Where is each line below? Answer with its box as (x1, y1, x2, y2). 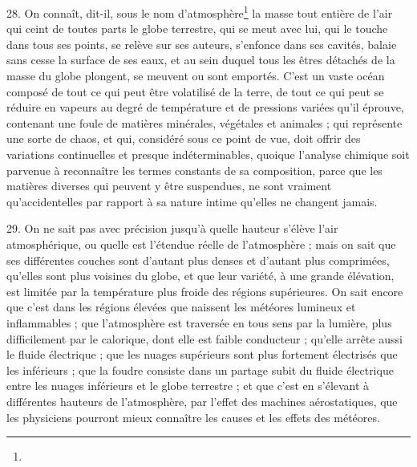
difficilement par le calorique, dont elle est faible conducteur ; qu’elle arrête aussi (6, 330, 403, 347)
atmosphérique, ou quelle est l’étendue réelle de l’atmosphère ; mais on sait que (6, 235, 396, 252)
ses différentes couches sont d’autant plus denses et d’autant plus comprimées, (6, 251, 390, 268)
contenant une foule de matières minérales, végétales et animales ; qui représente (6, 114, 403, 131)
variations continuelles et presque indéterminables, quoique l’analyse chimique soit (6, 146, 410, 162)
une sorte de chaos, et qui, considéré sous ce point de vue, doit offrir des (6, 130, 361, 147)
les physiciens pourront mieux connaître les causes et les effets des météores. (6, 408, 380, 425)
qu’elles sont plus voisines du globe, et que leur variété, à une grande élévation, (6, 267, 395, 284)
